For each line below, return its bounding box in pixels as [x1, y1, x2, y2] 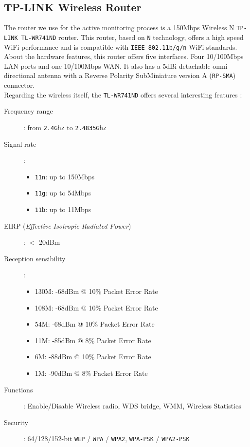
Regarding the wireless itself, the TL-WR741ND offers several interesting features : [4, 89, 242, 99]
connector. [4, 80, 35, 90]
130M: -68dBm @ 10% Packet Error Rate [35, 286, 158, 296]
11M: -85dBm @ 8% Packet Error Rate [35, 335, 151, 345]
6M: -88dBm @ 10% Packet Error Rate [35, 351, 151, 362]
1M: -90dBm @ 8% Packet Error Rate [35, 368, 148, 378]
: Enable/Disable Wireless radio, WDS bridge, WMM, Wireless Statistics [23, 401, 241, 411]
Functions [4, 384, 33, 394]
